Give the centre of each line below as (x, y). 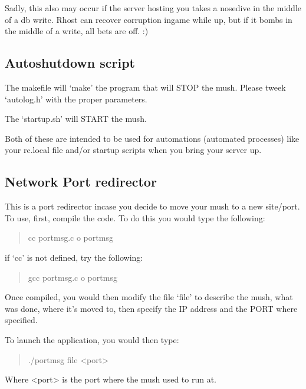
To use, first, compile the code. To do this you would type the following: (135, 217)
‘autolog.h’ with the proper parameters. (76, 99)
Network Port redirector (81, 182)
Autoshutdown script (70, 63)
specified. (21, 320)
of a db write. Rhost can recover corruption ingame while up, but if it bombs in (149, 19)
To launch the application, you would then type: (92, 339)
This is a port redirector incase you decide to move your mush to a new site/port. (152, 206)
